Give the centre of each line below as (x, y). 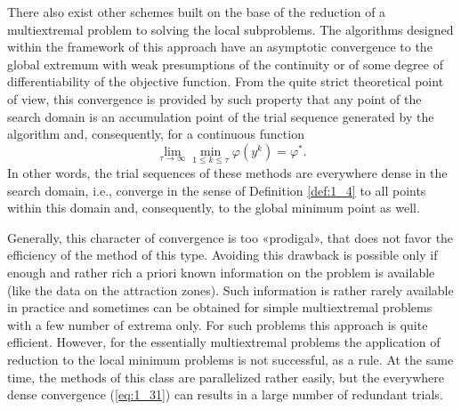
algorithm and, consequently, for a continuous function (156, 134)
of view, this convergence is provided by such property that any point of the (214, 98)
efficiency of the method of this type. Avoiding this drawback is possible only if (222, 255)
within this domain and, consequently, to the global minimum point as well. (214, 208)
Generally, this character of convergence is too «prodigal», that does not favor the (230, 237)
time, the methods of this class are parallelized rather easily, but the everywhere (226, 377)
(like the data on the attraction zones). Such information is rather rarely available (230, 289)
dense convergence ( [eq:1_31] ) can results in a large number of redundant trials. (225, 394)
